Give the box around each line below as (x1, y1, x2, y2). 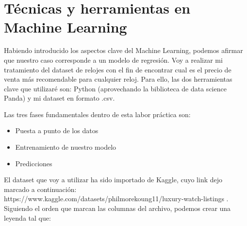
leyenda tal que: (4, 212, 51, 223)
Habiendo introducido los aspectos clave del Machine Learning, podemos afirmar (4, 45, 243, 55)
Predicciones (15, 158, 52, 168)
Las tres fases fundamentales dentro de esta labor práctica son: (4, 109, 191, 119)
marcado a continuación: (4, 184, 77, 194)
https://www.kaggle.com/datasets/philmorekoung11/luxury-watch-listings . (4, 193, 229, 204)
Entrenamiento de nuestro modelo (15, 142, 116, 152)
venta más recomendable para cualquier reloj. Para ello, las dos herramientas (4, 74, 232, 84)
